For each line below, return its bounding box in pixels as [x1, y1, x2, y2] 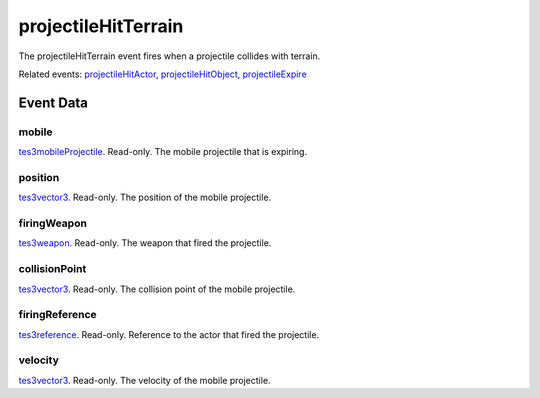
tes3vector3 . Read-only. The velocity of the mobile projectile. [18, 374, 271, 386]
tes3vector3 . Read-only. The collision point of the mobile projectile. [18, 283, 296, 295]
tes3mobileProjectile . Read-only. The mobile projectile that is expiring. [18, 146, 308, 158]
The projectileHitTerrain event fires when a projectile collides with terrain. [18, 50, 321, 62]
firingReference [18, 308, 97, 322]
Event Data [18, 94, 89, 111]
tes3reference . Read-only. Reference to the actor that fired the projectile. [18, 328, 320, 340]
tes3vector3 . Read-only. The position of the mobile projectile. [18, 191, 272, 204]
